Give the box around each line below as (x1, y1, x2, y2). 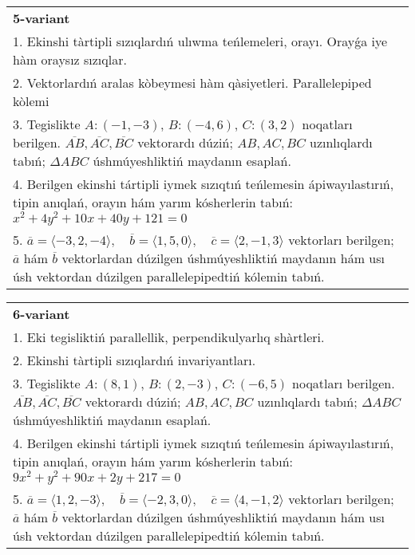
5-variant (13, 9, 70, 27)
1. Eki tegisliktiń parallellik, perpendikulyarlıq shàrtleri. (13, 327, 325, 346)
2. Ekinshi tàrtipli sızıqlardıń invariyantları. (13, 350, 256, 369)
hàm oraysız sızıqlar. (13, 50, 127, 69)
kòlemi (13, 92, 49, 110)
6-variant (13, 304, 70, 323)
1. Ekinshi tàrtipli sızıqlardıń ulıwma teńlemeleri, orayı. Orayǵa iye (13, 32, 388, 50)
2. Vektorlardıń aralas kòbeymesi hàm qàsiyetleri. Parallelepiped (13, 73, 372, 92)
